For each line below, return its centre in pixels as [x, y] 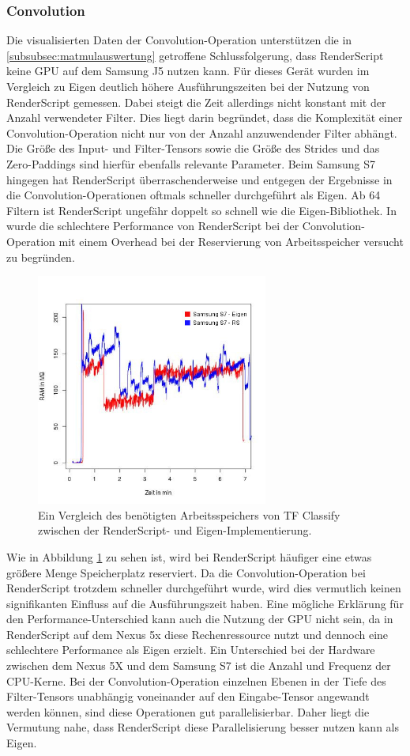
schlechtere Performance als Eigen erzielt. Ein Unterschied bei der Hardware [191, 650]
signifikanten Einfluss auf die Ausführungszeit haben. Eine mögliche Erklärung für [205, 603]
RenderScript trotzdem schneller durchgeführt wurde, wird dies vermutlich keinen [204, 588]
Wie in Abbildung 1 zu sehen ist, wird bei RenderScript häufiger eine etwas [189, 556]
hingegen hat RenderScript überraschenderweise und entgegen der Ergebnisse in [199, 179]
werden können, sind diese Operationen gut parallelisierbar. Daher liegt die [188, 711]
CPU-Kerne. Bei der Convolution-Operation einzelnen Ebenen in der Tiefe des [196, 680]
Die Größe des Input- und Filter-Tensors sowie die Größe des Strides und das [193, 148]
